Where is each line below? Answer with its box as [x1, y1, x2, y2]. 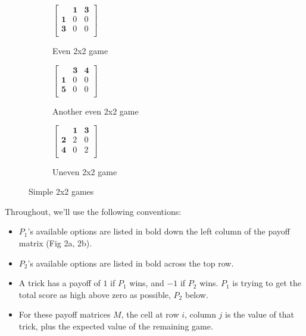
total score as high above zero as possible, [18, 288, 171, 300]
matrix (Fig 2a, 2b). [18, 236, 92, 249]
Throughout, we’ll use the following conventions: [5, 205, 182, 217]
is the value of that [225, 308, 295, 321]
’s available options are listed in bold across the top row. [27, 256, 234, 269]
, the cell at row [121, 308, 179, 321]
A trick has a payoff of [18, 277, 101, 289]
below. [185, 288, 208, 300]
